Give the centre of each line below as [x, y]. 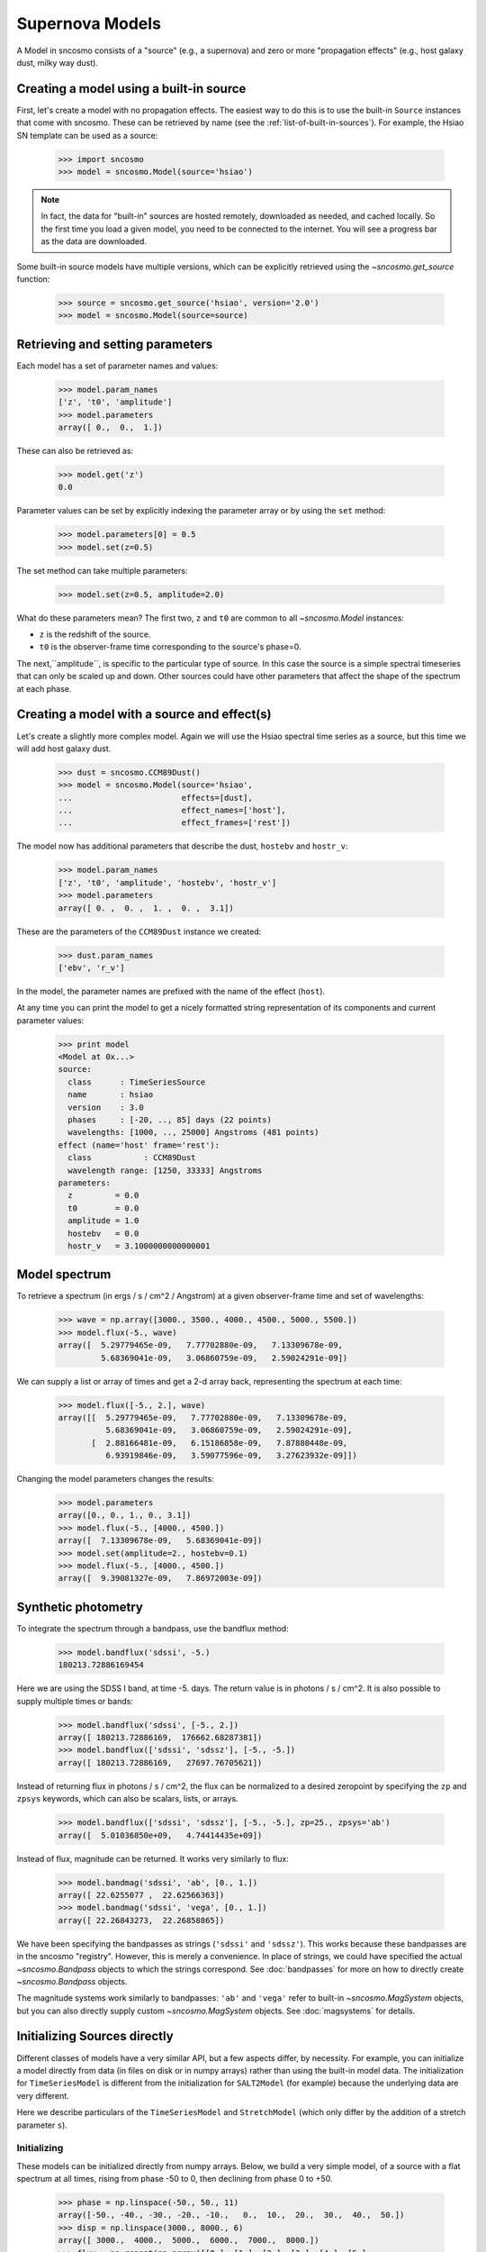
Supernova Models [89, 23]
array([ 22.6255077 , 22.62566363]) [141, 1895]
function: [33, 278]
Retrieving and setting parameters [115, 344]
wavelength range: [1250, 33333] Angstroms [165, 1170]
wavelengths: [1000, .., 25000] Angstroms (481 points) [193, 1132]
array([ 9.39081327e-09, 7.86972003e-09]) [160, 1578]
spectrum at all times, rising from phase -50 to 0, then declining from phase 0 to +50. [175, 2179]
